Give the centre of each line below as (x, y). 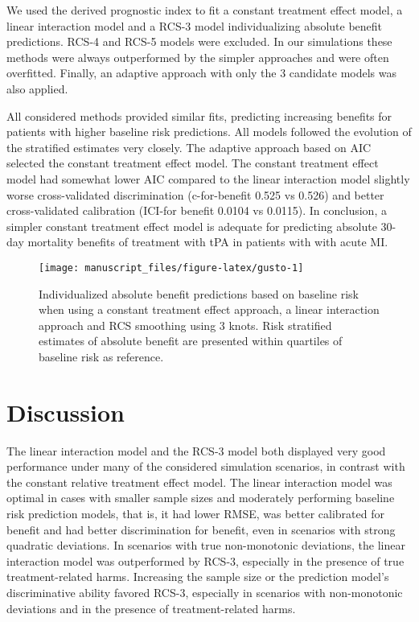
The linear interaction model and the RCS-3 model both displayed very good (196, 450)
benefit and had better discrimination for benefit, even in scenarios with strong (201, 529)
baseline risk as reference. (101, 356)
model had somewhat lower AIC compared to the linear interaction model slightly (208, 178)
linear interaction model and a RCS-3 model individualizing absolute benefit (195, 25)
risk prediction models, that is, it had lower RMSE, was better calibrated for (195, 514)
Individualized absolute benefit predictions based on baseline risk (199, 293)
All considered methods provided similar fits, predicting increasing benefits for (199, 115)
